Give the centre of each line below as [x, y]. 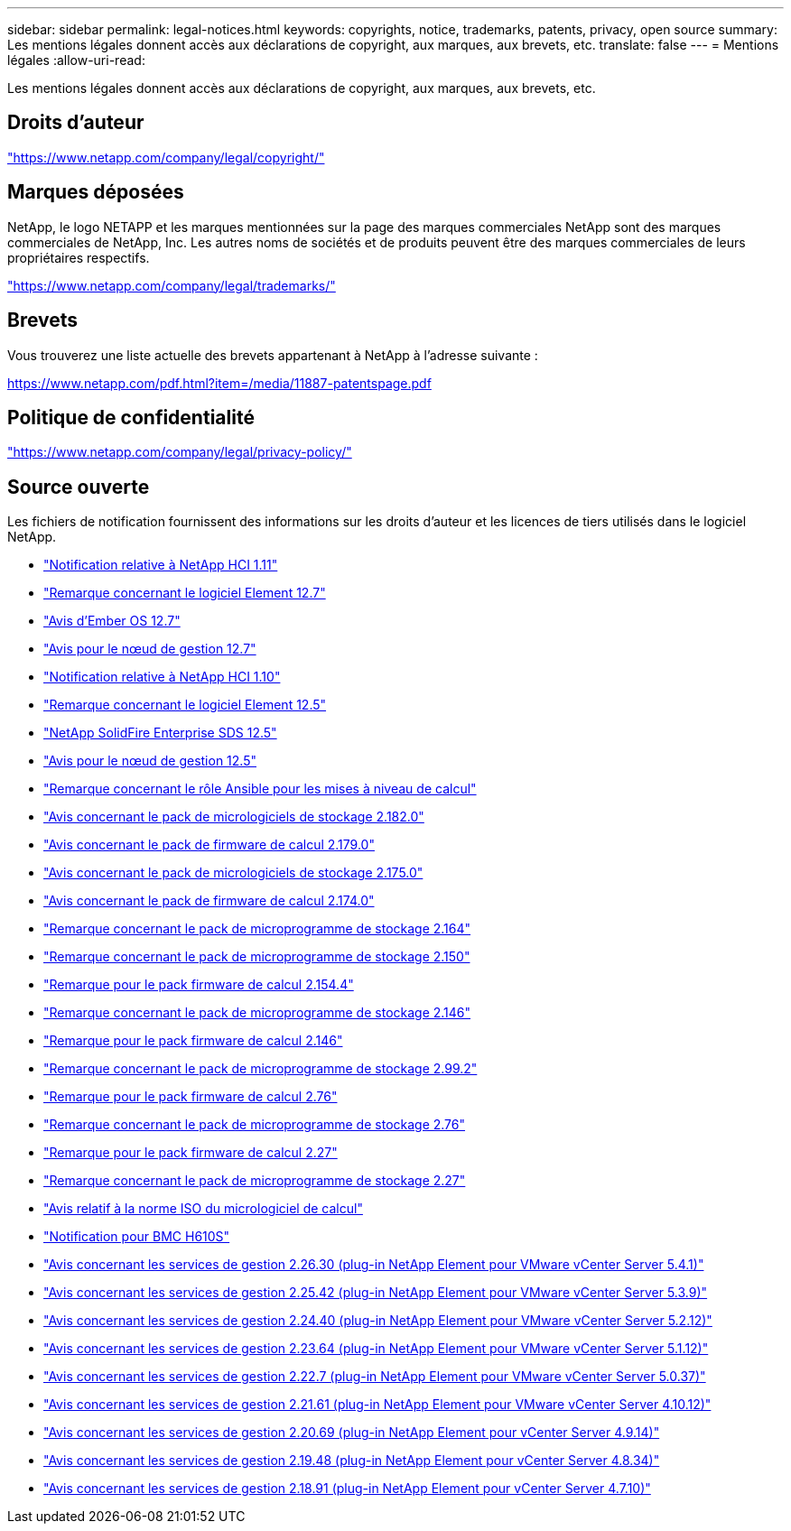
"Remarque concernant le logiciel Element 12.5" [185, 705]
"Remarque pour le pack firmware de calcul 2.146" [193, 1041]
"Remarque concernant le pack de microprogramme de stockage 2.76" [255, 1125]
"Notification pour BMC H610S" [137, 1237]
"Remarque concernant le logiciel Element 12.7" [185, 593]
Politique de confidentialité [131, 417]
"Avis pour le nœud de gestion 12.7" [150, 649]
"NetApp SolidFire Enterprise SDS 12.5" [160, 733]
